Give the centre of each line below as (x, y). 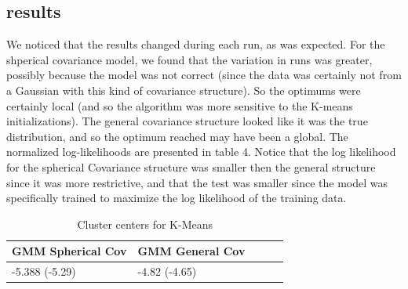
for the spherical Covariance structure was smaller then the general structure (191, 166)
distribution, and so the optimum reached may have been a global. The (177, 136)
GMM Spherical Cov (69, 251)
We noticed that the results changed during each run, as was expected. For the (196, 44)
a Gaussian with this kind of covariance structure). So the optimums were (184, 90)
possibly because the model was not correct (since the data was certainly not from (204, 75)
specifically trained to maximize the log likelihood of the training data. (177, 198)
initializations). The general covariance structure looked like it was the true (187, 121)
